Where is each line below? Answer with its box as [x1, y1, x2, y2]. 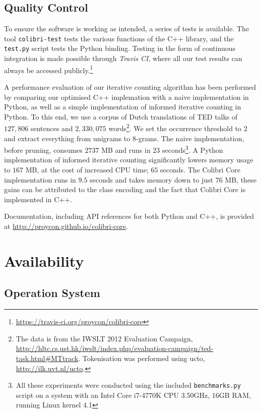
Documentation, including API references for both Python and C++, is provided [4, 211, 254, 221]
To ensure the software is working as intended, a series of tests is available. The [4, 23, 249, 34]
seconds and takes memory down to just [90, 174, 214, 185]
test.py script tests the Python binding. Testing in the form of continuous [4, 43, 236, 53]
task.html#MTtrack [16, 352, 79, 363]
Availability [4, 250, 84, 271]
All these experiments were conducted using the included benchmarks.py [16, 380, 241, 390]
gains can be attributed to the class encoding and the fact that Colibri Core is [4, 184, 246, 195]
